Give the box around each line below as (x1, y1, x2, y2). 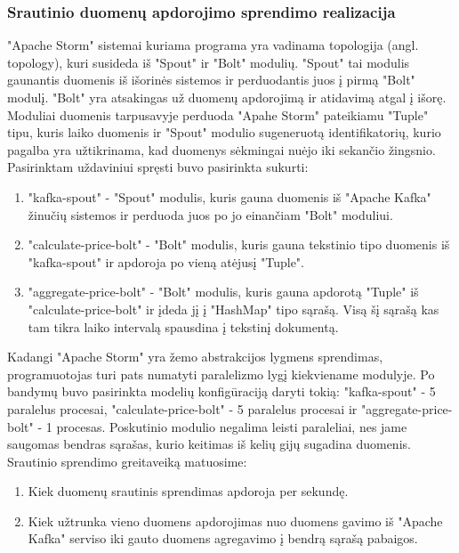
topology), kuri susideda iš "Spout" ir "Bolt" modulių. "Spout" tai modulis (7, 53, 410, 71)
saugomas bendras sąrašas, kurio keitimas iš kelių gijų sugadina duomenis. (7, 435, 411, 453)
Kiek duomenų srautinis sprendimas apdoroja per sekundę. (28, 482, 349, 500)
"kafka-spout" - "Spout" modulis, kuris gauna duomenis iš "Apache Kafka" (28, 187, 431, 206)
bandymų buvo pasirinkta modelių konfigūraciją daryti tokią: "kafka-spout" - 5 (7, 382, 436, 401)
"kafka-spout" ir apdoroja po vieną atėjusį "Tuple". (28, 252, 304, 271)
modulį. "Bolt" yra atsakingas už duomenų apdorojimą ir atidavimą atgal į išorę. (7, 88, 447, 106)
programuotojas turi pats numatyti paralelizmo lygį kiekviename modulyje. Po (7, 364, 435, 383)
